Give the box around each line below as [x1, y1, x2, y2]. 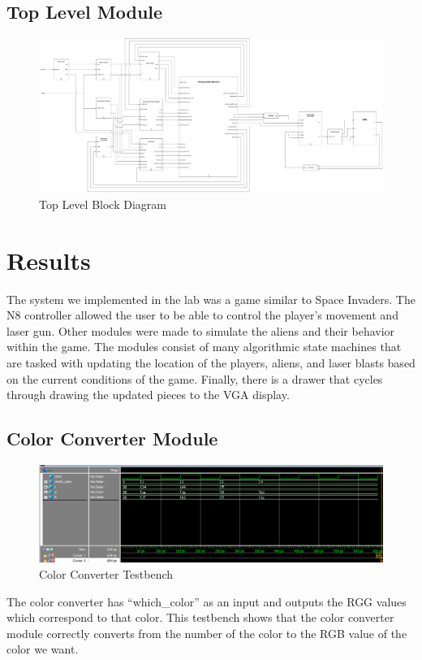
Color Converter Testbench [39, 566, 174, 582]
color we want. [6, 640, 79, 658]
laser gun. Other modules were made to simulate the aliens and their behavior [6, 322, 395, 339]
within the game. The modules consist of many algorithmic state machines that [6, 338, 402, 355]
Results [6, 243, 91, 276]
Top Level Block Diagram [39, 195, 166, 212]
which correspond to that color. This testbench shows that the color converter [6, 609, 394, 626]
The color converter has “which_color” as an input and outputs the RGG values [6, 593, 407, 610]
